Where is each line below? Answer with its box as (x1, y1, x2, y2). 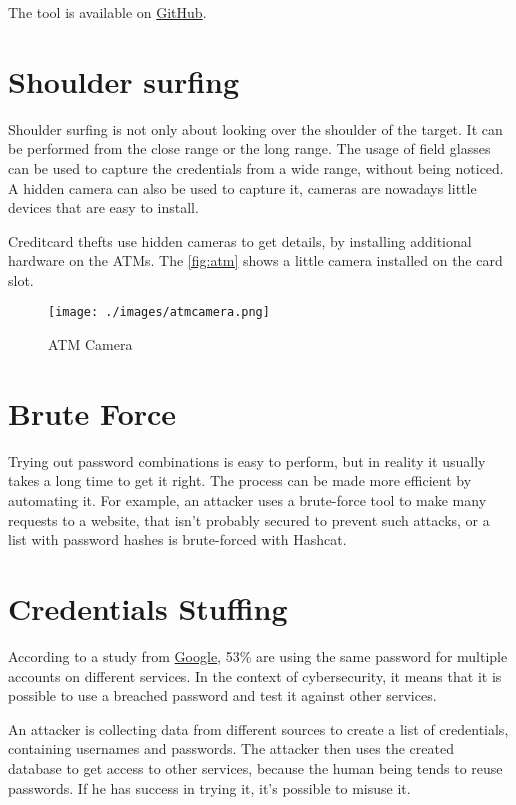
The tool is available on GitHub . (8, 2, 207, 22)
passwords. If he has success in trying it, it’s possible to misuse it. (8, 777, 411, 798)
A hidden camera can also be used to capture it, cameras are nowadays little (8, 177, 477, 198)
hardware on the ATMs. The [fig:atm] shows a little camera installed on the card (8, 250, 503, 271)
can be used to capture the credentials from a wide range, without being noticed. (8, 157, 504, 178)
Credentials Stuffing (8, 588, 288, 628)
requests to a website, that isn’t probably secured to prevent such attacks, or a (8, 509, 490, 530)
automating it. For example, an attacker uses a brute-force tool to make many (8, 490, 487, 511)
